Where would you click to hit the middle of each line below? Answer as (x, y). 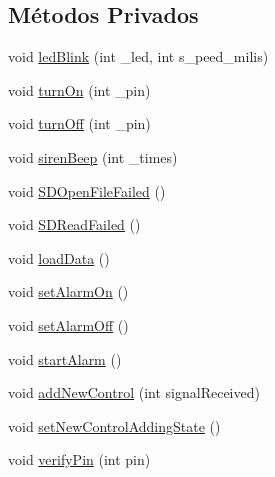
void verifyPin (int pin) (79, 459)
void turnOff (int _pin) (79, 123)
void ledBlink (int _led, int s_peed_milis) (138, 56)
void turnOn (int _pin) (79, 89)
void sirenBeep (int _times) (93, 156)
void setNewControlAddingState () (114, 425)
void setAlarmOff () (68, 324)
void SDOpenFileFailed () (87, 190)
